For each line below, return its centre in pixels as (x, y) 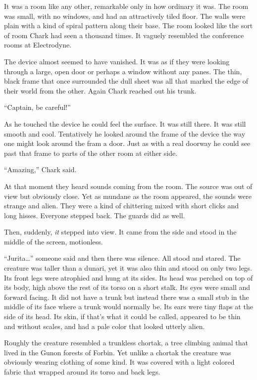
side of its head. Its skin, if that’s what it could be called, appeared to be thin (122, 316)
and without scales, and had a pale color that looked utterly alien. (104, 326)
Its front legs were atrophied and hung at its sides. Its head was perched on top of (128, 277)
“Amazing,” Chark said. (40, 169)
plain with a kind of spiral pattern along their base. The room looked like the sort (128, 25)
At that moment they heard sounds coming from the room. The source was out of (128, 186)
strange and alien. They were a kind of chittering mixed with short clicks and (122, 206)
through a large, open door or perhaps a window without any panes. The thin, (123, 71)
